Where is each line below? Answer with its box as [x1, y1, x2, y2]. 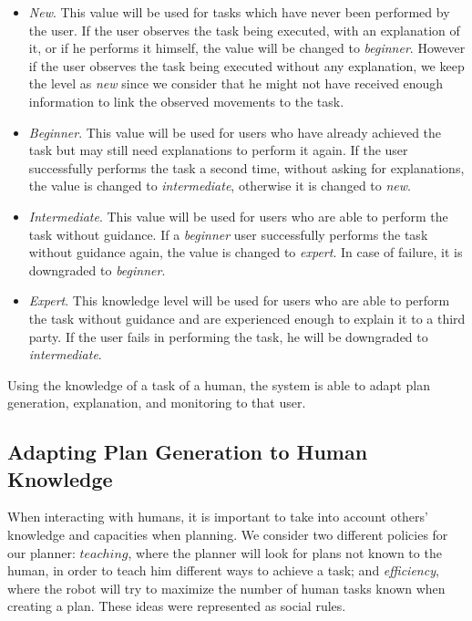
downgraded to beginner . [28, 260, 166, 279]
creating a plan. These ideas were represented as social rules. [7, 596, 346, 616]
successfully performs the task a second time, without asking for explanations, [28, 158, 465, 177]
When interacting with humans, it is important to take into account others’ [7, 507, 428, 526]
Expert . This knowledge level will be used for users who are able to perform [28, 291, 450, 310]
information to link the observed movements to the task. [28, 91, 344, 110]
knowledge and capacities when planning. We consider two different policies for [7, 525, 448, 544]
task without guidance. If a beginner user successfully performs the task [28, 224, 428, 243]
